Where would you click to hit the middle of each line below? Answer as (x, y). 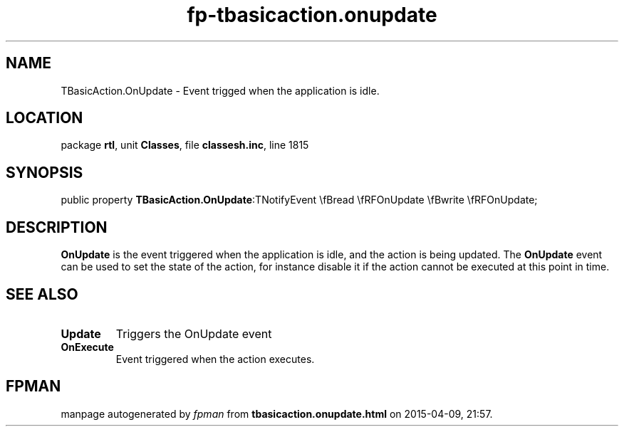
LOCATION (45, 118)
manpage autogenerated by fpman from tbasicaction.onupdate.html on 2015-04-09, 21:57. (277, 413)
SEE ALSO (42, 294)
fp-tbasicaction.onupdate (312, 15)
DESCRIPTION (57, 227)
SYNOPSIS (45, 172)
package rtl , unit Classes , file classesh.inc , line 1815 (185, 145)
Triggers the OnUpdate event (194, 333)
